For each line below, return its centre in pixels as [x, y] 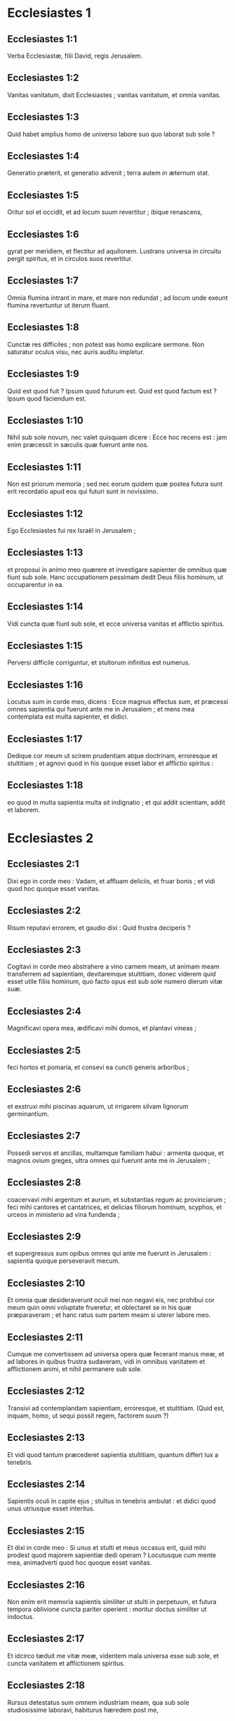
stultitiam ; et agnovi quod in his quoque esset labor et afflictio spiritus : [110, 763]
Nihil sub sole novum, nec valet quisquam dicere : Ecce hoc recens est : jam [117, 437]
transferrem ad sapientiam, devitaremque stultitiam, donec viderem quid [112, 974]
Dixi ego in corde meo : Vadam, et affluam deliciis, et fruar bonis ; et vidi [111, 881]
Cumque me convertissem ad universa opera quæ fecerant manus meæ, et [116, 1354]
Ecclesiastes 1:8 [43, 328]
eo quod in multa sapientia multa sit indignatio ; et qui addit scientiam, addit [116, 802]
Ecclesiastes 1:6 [43, 234]
